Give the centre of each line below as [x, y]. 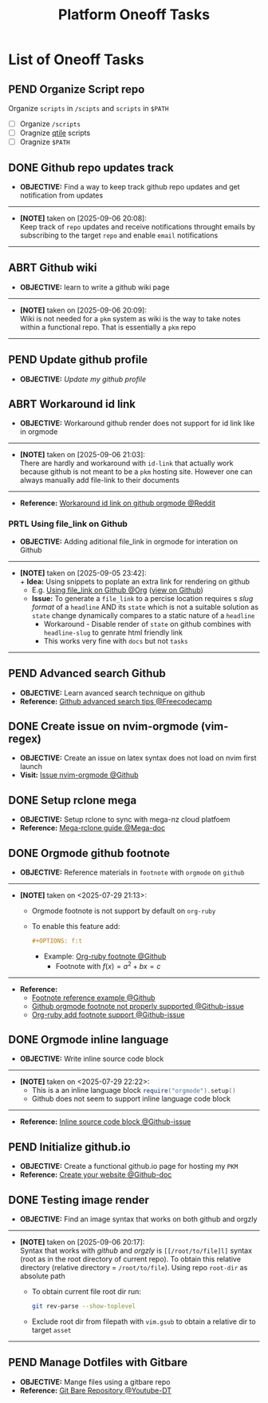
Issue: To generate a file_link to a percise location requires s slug [142, 598]
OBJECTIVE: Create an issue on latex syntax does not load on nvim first [138, 758]
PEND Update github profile [78, 360]
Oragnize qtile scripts [55, 133]
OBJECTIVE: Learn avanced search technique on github [112, 692]
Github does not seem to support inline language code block [131, 1099]
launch [31, 767]
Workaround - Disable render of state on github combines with [147, 624]
